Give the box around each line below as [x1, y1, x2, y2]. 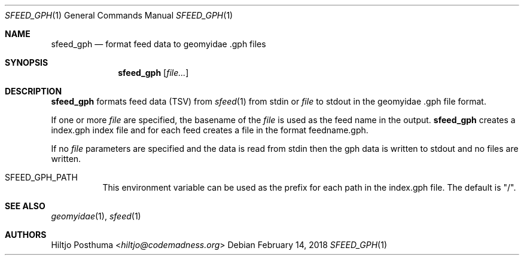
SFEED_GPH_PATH [5, 172, 78, 182]
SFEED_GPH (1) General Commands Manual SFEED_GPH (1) [5, 10, 233, 20]
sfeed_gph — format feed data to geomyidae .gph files [51, 39, 266, 49]
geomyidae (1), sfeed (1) [51, 211, 141, 221]
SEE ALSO [5, 201, 45, 211]
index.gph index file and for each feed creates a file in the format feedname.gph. [51, 125, 368, 135]
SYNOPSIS [5, 57, 48, 68]
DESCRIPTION [5, 86, 62, 96]
